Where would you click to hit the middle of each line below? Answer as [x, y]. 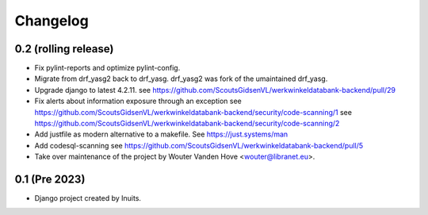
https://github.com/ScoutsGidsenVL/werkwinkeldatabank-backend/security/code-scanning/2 [187, 124]
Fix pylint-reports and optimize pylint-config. [107, 68]
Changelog [52, 21]
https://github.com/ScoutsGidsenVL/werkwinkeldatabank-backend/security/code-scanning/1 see [193, 112]
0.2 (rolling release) [64, 49]
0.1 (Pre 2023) [50, 179]
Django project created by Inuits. [88, 198]
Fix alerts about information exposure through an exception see [138, 101]
